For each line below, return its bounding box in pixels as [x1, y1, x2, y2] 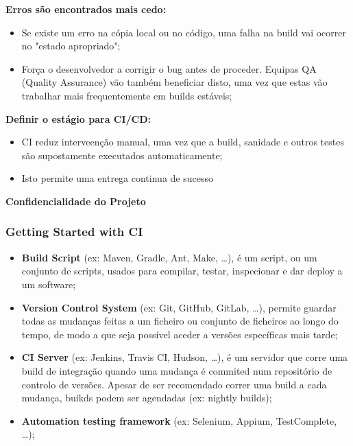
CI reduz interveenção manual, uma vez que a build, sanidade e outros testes [21, 134, 344, 149]
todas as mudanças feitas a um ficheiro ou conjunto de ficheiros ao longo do [21, 314, 339, 328]
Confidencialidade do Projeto [5, 193, 146, 208]
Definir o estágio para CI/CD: [5, 111, 151, 126]
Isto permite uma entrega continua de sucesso [21, 171, 213, 185]
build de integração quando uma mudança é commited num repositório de [21, 363, 332, 377]
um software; [21, 277, 76, 291]
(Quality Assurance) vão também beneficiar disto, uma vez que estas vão [21, 75, 328, 89]
